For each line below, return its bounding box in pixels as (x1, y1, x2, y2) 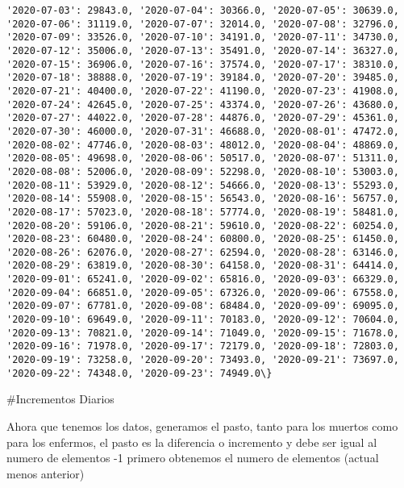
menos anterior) (6, 465, 85, 482)
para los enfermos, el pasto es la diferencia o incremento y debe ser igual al (6, 433, 377, 450)
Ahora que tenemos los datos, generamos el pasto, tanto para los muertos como (6, 417, 398, 434)
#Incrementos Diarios (6, 390, 115, 407)
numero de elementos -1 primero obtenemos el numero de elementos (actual (6, 449, 379, 466)
